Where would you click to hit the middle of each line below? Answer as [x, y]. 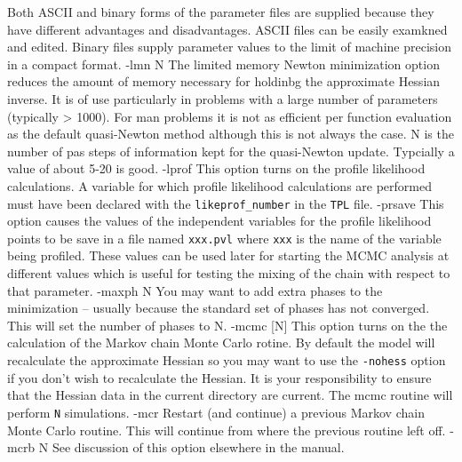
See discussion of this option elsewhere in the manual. [198, 447]
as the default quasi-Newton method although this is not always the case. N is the [231, 134]
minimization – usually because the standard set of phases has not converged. [219, 308]
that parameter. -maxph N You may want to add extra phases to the [195, 290]
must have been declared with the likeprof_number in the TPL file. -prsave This [226, 203]
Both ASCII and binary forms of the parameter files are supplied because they [221, 12]
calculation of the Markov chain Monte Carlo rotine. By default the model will [221, 343]
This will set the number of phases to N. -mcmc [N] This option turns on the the [227, 325]
